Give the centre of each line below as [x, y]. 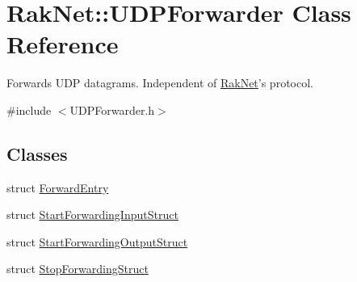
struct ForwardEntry [58, 187]
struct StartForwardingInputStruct [92, 215]
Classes [37, 153]
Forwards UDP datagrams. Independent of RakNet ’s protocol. [160, 83]
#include [29, 109]
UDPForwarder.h [112, 109]
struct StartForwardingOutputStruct [97, 241]
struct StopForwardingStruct [78, 269]
